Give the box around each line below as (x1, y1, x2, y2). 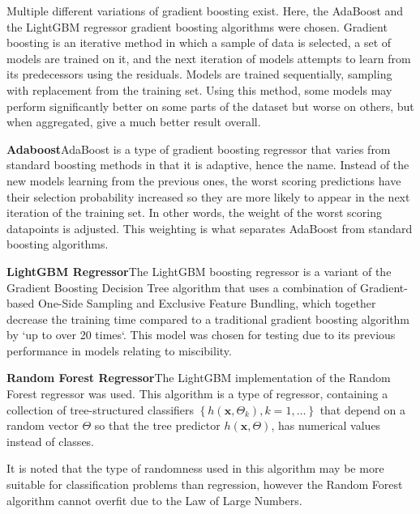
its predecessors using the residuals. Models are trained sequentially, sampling (6, 66, 392, 83)
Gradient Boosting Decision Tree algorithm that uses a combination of (6, 278, 357, 295)
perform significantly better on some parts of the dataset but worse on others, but (6, 97, 414, 114)
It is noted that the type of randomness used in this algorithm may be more (6, 460, 384, 477)
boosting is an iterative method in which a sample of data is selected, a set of (6, 34, 392, 51)
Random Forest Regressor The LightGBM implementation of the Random (6, 369, 391, 386)
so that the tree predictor (94, 417, 221, 434)
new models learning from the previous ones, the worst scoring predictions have (6, 172, 401, 189)
